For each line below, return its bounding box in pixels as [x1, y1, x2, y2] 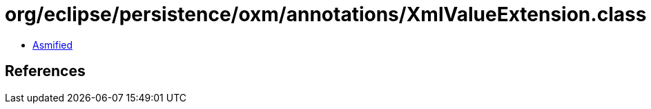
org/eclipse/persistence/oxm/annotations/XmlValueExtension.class [5, 3, 647, 26]
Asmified [32, 38, 73, 51]
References [5, 62, 86, 80]
